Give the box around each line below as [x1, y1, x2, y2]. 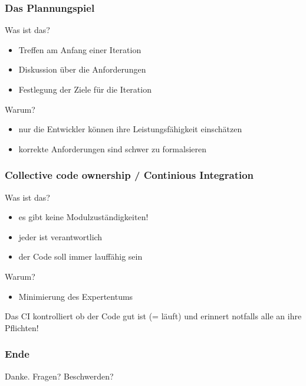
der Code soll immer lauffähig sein [18, 250, 143, 263]
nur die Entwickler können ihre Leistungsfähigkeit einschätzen [18, 123, 242, 135]
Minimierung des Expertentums [18, 290, 133, 302]
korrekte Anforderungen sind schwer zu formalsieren [18, 142, 207, 155]
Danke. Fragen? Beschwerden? [5, 369, 114, 382]
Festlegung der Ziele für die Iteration [18, 83, 152, 95]
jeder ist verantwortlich [18, 230, 103, 243]
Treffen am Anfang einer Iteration [18, 43, 142, 55]
